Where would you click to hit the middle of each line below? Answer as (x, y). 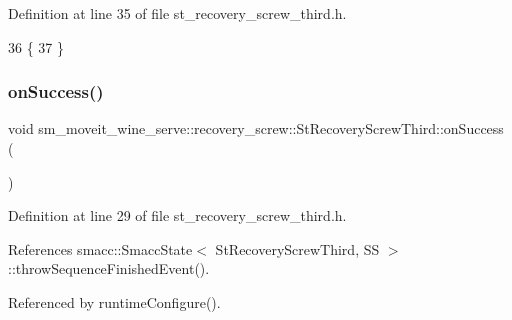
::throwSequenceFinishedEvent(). (109, 268)
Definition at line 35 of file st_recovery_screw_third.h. (177, 13)
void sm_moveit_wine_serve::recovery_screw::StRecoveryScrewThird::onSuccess (256, 128)
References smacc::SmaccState (100, 248)
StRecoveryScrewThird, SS (297, 248)
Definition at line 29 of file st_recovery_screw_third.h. (177, 215)
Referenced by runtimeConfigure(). (114, 301)
